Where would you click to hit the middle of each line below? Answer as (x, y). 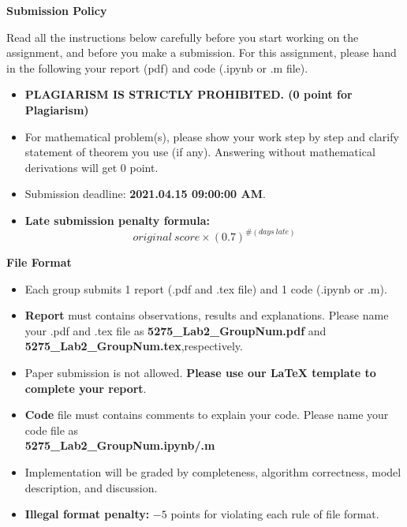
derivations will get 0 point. (91, 167)
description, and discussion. (91, 487)
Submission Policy (57, 10)
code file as (52, 430)
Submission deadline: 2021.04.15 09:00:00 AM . (145, 194)
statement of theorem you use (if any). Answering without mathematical (200, 152)
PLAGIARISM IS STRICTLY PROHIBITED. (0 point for (189, 94)
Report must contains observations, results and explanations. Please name (207, 315)
